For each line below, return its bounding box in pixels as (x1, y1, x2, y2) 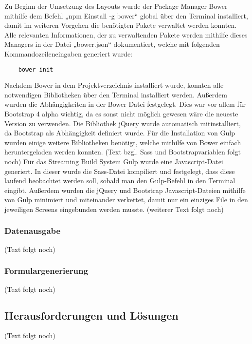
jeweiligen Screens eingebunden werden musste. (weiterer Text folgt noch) (4, 204, 224, 214)
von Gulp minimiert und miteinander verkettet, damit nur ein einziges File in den (4, 194, 248, 205)
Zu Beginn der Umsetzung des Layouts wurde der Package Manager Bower (4, 1, 228, 11)
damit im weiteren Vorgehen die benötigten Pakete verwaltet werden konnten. (4, 20, 237, 30)
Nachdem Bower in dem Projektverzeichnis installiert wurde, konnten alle (4, 80, 224, 90)
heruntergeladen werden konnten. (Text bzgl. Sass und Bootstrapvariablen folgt (4, 147, 241, 157)
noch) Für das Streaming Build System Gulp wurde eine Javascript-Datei (4, 156, 223, 166)
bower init (18, 66, 54, 73)
